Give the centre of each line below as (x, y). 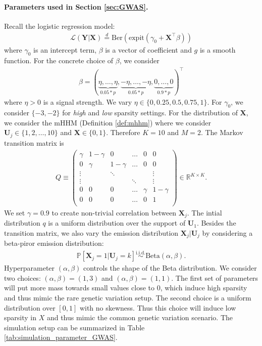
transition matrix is (34, 142)
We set (15, 212)
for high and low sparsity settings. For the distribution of (150, 113)
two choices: (22, 277)
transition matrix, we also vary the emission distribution (91, 232)
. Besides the (216, 223)
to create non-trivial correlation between (114, 212)
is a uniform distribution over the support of (117, 223)
